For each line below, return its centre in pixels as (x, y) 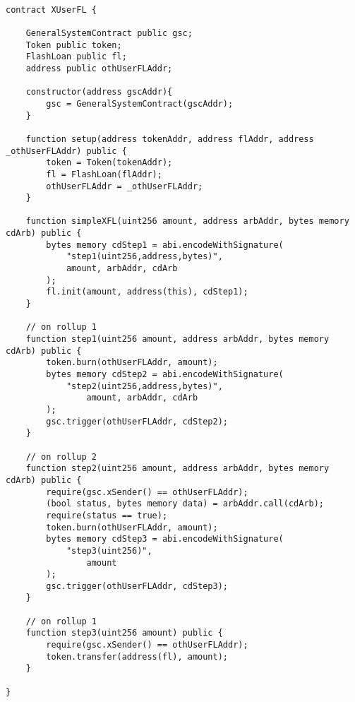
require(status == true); (107, 515)
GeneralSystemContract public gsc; (109, 33)
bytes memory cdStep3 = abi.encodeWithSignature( (165, 539)
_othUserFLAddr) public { (66, 151)
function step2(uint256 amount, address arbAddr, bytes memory (177, 469)
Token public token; (74, 45)
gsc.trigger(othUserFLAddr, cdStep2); (137, 421)
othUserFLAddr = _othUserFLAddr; (125, 186)
